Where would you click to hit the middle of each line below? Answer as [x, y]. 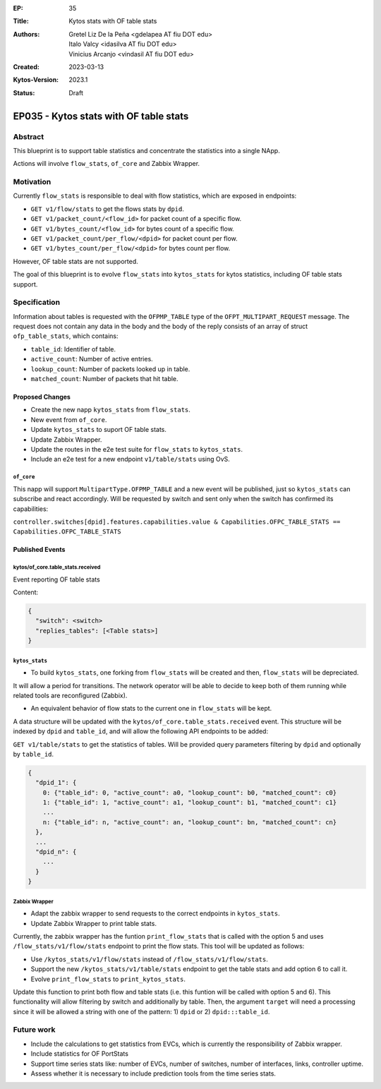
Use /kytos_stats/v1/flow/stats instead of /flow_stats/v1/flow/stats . [149, 959]
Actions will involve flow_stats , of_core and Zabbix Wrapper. [107, 164]
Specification [36, 302]
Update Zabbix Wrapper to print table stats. [93, 923]
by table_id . [34, 754]
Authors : [26, 34]
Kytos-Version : [36, 80]
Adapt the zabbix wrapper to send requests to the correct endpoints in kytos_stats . [155, 913]
